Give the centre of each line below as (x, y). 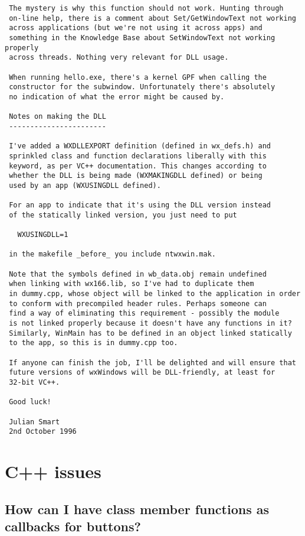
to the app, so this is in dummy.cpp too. (94, 343)
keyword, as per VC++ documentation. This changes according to (138, 166)
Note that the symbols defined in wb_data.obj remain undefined (138, 274)
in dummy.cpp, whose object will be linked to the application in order (155, 294)
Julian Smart (35, 422)
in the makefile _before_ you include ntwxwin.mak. (112, 254)
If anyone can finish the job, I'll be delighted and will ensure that (152, 363)
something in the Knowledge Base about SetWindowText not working (142, 38)
